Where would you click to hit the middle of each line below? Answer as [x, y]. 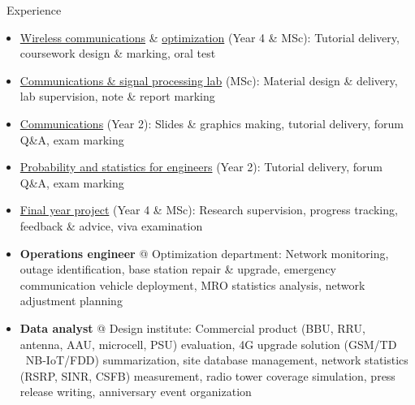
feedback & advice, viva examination [111, 225]
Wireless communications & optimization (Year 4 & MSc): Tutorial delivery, [210, 37]
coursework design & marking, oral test [118, 53]
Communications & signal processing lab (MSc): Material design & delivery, [209, 80]
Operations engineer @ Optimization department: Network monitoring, [204, 253]
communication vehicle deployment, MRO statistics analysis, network [192, 284]
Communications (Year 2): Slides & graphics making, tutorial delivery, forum [212, 123]
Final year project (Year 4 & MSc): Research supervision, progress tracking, [209, 210]
